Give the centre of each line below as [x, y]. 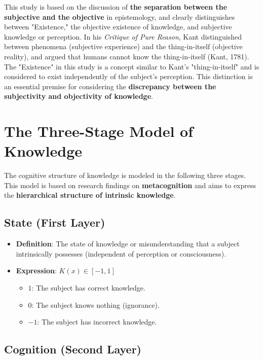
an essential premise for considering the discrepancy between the [110, 86]
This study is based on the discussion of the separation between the [116, 7]
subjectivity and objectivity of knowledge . [79, 96]
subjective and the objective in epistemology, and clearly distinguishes [120, 16]
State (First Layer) [55, 222]
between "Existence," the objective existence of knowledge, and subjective [118, 27]
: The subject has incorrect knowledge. [97, 322]
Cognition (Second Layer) [73, 349]
